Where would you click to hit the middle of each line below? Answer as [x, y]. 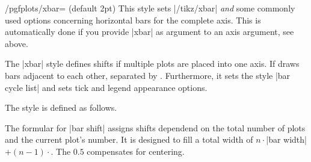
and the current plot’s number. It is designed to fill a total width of [129, 139]
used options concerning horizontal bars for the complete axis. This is [133, 20]
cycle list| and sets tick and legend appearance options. [106, 87]
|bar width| [286, 139]
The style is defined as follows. [61, 107]
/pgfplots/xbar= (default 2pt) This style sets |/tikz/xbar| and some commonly [150, 8]
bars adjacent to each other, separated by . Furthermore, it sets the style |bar [148, 75]
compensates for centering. [136, 151]
